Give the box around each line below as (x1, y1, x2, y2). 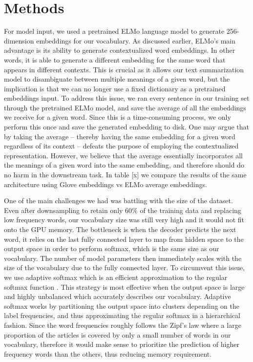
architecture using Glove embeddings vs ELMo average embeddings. (4, 179, 207, 189)
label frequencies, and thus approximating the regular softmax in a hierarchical (4, 310, 240, 320)
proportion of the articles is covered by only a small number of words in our (4, 329, 231, 340)
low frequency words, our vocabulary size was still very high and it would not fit (4, 214, 245, 225)
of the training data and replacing (140, 205, 241, 215)
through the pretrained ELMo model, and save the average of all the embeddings (4, 102, 246, 112)
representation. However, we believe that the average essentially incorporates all (4, 150, 243, 160)
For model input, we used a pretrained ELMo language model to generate (4, 26, 225, 36)
